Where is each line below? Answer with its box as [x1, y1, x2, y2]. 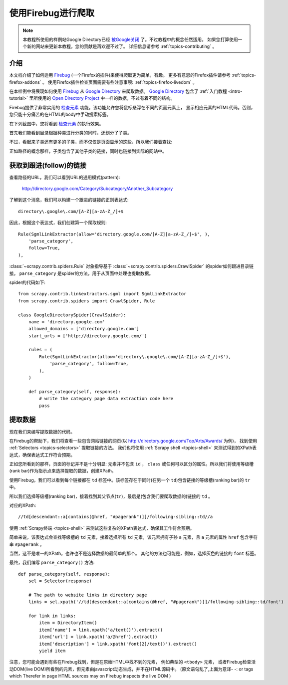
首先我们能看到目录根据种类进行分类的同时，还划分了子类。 [9, 130, 132, 136]
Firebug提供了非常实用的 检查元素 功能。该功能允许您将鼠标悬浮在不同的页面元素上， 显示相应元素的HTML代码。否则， [9, 104, 256, 110]
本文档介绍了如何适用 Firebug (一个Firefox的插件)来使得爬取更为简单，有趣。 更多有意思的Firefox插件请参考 [9, 72, 231, 78]
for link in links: [28, 613, 76, 619]
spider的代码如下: [9, 279, 46, 285]
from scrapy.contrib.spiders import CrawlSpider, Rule [18, 298, 155, 304]
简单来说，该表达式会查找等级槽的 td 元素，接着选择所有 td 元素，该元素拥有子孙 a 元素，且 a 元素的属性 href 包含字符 [9, 534, 258, 540]
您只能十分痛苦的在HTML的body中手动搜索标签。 [9, 111, 111, 117]
